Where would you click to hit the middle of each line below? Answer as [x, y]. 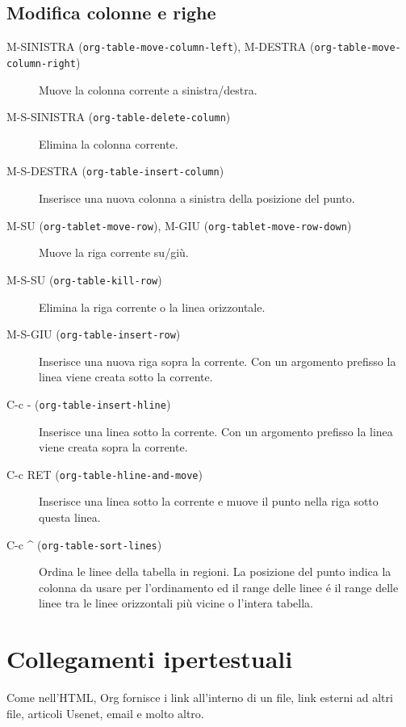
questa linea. [70, 517]
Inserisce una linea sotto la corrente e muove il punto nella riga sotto [209, 501]
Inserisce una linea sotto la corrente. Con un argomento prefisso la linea [216, 431]
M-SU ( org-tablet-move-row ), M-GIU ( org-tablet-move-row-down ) [179, 225]
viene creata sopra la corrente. [113, 447]
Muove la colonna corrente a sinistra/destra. [148, 89]
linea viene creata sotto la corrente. [126, 377]
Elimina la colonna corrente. [109, 143]
